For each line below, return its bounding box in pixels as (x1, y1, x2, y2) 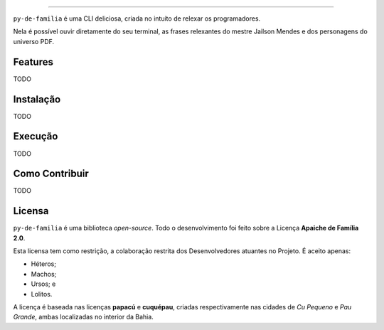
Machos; (31, 270, 57, 278)
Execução (13, 130, 58, 142)
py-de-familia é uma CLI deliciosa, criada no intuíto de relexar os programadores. (13, 14, 261, 23)
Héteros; (31, 260, 57, 268)
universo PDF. (13, 37, 55, 46)
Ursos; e (31, 280, 56, 288)
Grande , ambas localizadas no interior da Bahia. (13, 313, 154, 321)
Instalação (13, 93, 61, 105)
